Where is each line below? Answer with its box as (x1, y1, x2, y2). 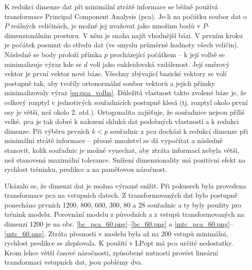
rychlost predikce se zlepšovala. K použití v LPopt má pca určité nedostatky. (4, 238, 234, 248)
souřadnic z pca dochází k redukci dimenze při (110, 125, 248, 136)
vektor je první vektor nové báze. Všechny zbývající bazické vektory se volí (4, 68, 227, 79)
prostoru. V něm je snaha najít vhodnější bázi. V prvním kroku (54, 30, 243, 40)
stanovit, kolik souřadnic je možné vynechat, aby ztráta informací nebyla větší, (4, 145, 239, 155)
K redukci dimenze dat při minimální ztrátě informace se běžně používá (4, 1, 218, 11)
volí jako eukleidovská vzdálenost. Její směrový (90, 59, 230, 69)
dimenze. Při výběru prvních (4, 125, 90, 136)
